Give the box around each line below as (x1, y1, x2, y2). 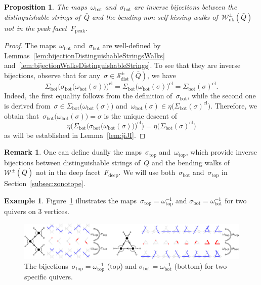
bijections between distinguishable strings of (4, 157, 141, 167)
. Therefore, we (210, 100, 257, 111)
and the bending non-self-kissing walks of (92, 11, 218, 22)
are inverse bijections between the (134, 2, 237, 12)
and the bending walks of (151, 157, 230, 167)
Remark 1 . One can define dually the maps (4, 147, 142, 157)
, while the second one (187, 90, 256, 101)
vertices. (44, 206, 69, 216)
